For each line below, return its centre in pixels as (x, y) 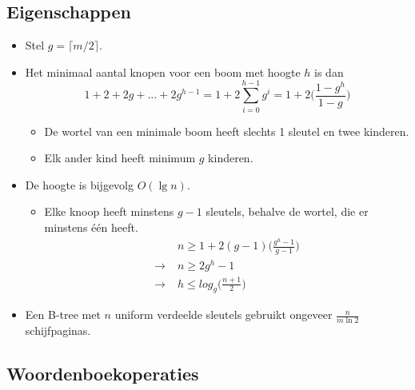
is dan (329, 72)
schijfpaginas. (58, 330)
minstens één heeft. (91, 227)
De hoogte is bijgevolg (80, 184)
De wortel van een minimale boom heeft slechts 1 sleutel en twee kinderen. (227, 131)
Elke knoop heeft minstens (109, 211)
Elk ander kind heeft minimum (120, 158)
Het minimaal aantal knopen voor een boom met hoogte (163, 72)
